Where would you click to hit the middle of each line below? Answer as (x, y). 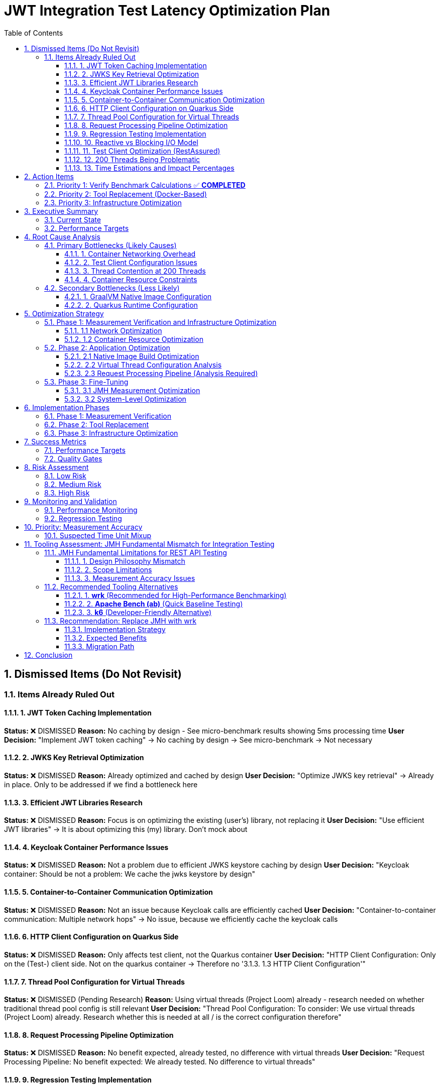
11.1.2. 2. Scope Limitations (108, 569)
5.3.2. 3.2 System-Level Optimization (125, 399)
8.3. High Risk (67, 493)
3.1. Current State (73, 219)
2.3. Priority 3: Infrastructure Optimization (113, 202)
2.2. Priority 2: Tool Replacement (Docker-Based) (126, 194)
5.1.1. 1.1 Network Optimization (113, 330)
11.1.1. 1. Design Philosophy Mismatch (125, 561)
